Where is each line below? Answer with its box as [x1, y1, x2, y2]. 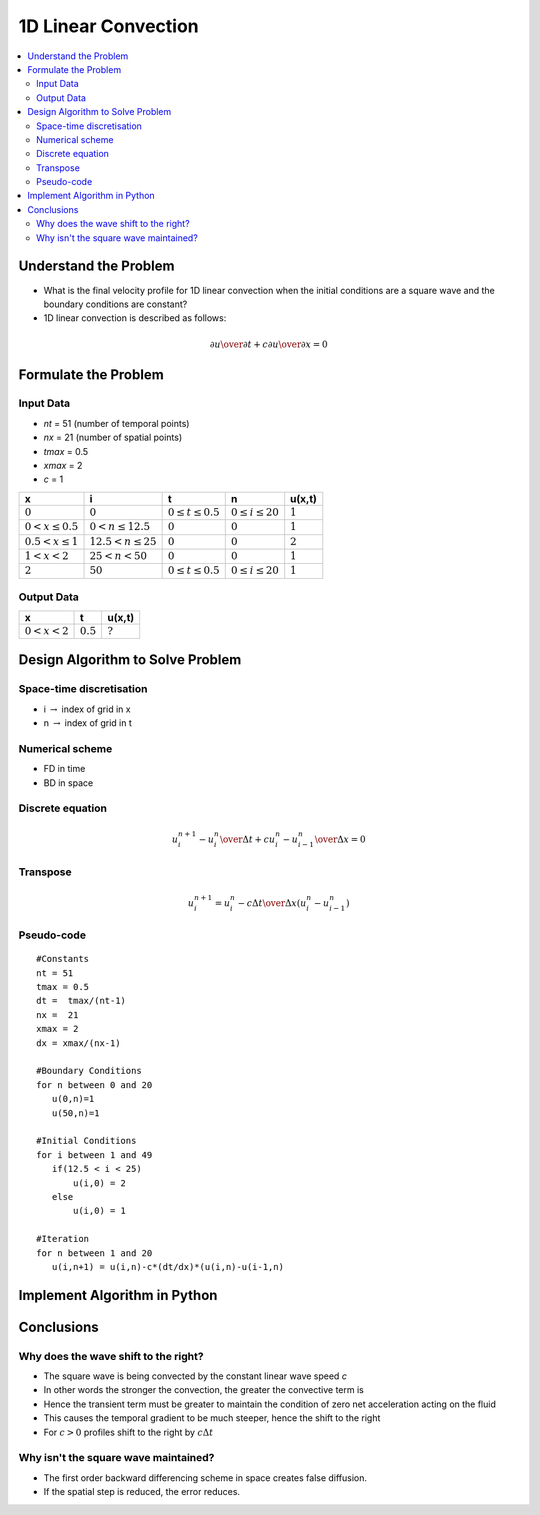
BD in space [43, 776, 94, 789]
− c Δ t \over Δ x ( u [237, 897, 307, 909]
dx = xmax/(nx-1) [36, 1037, 121, 1049]
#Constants [36, 953, 90, 965]
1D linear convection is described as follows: [43, 312, 227, 324]
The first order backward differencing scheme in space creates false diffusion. [43, 1471, 368, 1484]
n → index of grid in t [43, 717, 132, 729]
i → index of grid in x [43, 703, 131, 715]
